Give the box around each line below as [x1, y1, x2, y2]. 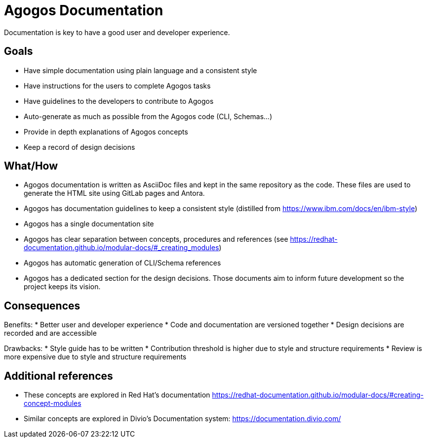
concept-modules [24, 399, 81, 408]
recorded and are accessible [4, 329, 97, 338]
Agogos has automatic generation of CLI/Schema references [24, 259, 221, 267]
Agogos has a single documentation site [24, 220, 154, 228]
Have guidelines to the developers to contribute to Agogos [24, 96, 214, 105]
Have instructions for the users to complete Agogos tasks [24, 81, 211, 90]
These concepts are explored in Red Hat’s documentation [24, 391, 210, 399]
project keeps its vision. [24, 282, 101, 291]
